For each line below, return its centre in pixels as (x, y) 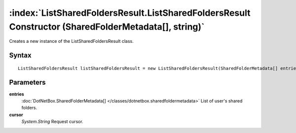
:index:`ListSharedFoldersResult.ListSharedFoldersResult (130, 13)
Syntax (20, 55)
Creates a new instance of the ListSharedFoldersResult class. (72, 41)
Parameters (27, 82)
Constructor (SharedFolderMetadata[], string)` (107, 27)
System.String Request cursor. (52, 122)
